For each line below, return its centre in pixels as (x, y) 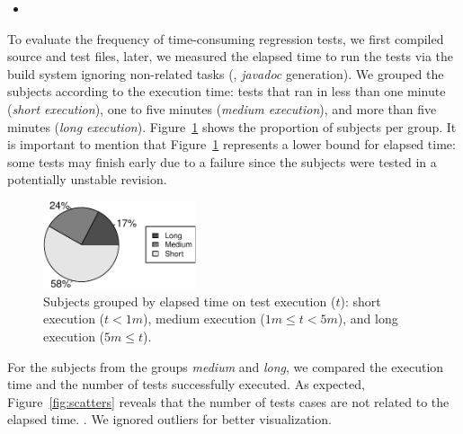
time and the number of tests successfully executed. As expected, (186, 384)
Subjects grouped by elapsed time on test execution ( (190, 301)
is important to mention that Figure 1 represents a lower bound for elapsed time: (231, 144)
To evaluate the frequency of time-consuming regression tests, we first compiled (226, 38)
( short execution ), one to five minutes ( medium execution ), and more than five (222, 108)
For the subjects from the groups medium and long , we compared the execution (226, 366)
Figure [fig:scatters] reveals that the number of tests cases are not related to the (228, 401)
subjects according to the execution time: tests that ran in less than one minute (227, 91)
